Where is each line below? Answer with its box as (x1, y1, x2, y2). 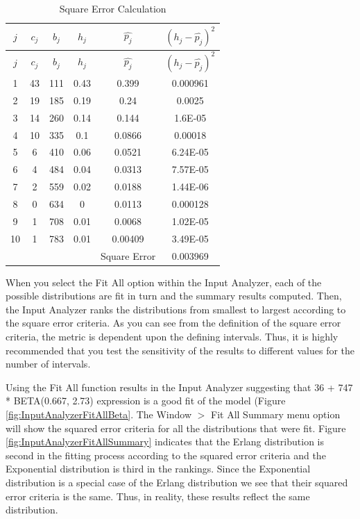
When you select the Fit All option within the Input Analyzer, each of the (6, 274, 322, 289)
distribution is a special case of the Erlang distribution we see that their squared (6, 475, 348, 489)
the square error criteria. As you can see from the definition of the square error (6, 315, 341, 330)
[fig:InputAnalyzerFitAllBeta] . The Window (6, 406, 192, 421)
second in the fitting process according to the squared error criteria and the (6, 447, 326, 462)
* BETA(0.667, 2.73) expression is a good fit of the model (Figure (6, 393, 286, 408)
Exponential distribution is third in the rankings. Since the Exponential (6, 461, 311, 476)
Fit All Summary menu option (211, 406, 341, 421)
